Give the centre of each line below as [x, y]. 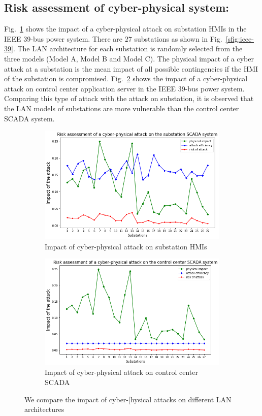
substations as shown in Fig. [178, 38]
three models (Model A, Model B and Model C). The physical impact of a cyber [129, 58]
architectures [44, 409]
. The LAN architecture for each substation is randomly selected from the [128, 49]
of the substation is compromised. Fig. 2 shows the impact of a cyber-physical [126, 78]
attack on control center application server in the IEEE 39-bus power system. [124, 88]
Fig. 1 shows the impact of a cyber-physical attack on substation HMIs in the [125, 29]
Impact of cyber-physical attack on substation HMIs [126, 246]
